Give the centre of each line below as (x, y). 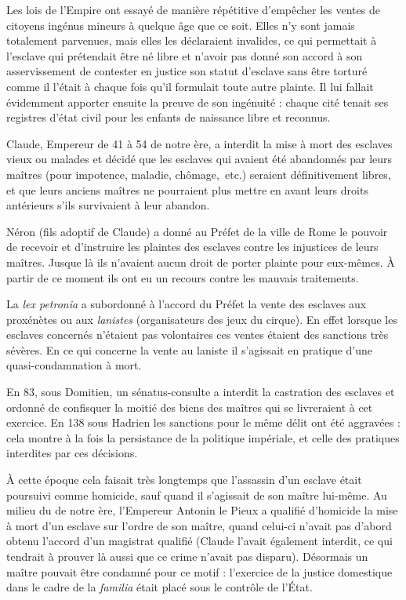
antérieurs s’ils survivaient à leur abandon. (108, 205)
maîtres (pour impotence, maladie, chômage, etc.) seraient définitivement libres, (199, 174)
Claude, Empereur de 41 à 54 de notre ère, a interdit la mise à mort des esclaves (199, 143)
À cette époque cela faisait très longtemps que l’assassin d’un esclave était (184, 480)
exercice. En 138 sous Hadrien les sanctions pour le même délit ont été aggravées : (203, 422)
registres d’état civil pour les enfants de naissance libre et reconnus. (169, 117)
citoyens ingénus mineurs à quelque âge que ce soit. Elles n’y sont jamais (181, 25)
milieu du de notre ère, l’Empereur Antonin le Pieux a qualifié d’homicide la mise (202, 510)
